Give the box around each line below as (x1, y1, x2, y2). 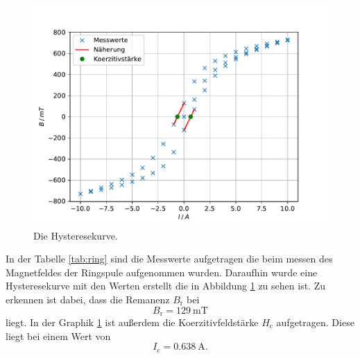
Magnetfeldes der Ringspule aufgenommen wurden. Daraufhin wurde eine (6, 265, 318, 279)
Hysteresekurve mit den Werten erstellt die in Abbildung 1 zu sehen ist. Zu (6, 278, 325, 293)
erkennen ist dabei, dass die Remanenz (6, 292, 170, 306)
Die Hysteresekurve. (33, 228, 118, 242)
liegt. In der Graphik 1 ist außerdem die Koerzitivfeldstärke (6, 315, 259, 330)
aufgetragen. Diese (276, 315, 354, 330)
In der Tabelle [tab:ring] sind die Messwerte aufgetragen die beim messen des (6, 251, 333, 266)
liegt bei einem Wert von (6, 328, 111, 343)
